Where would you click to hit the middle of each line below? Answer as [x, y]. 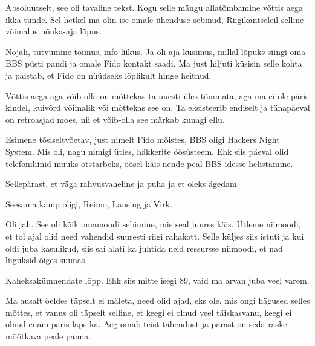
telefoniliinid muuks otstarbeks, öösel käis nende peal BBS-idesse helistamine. [149, 163]
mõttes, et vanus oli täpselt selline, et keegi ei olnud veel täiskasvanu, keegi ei [149, 312]
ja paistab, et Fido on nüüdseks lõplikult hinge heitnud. [109, 75]
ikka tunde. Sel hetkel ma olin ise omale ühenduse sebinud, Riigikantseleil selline [155, 19]
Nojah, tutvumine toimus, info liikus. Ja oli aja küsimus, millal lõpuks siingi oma [156, 51]
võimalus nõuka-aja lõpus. [54, 31]
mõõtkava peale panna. [48, 336]
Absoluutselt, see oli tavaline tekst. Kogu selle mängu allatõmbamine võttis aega [154, 7]
